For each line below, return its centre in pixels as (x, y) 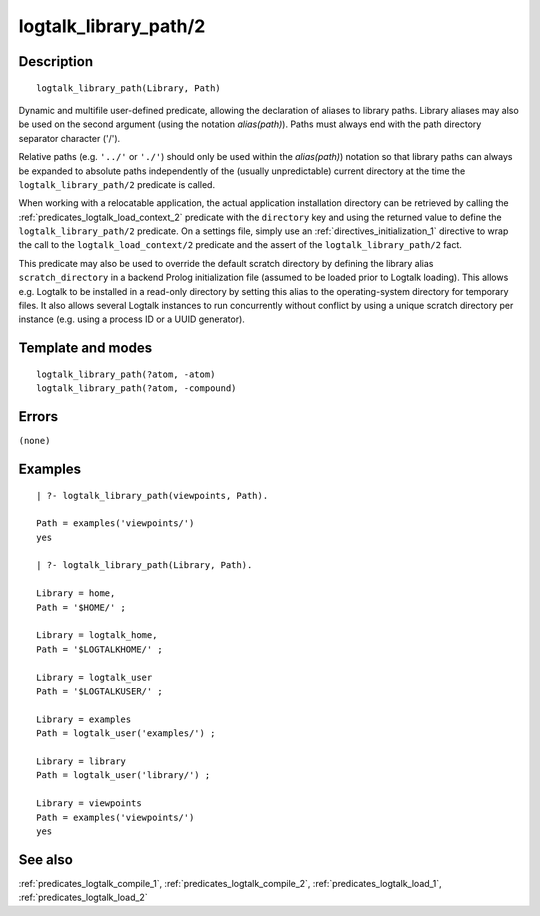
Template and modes (85, 348)
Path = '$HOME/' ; (81, 607)
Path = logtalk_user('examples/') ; (126, 733)
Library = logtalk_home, (97, 635)
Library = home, (76, 593)
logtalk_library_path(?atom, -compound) (136, 388)
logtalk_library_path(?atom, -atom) (126, 374)
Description (56, 61)
